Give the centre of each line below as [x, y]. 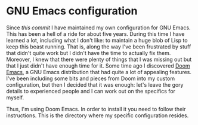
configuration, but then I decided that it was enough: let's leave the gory [95, 84]
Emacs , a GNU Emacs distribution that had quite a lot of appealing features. [99, 72]
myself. [15, 97]
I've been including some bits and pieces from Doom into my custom [90, 78]
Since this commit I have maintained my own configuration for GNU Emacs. [98, 28]
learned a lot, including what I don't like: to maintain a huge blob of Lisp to [97, 40]
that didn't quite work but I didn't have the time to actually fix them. [89, 53]
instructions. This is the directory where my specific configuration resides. [98, 115]
